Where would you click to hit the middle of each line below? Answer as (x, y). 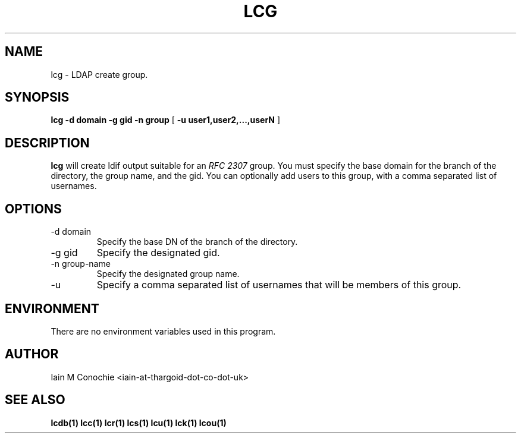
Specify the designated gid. (158, 253)
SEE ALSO (35, 400)
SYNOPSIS (37, 97)
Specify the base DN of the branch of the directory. (197, 242)
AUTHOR (32, 354)
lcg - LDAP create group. (99, 74)
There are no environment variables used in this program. (163, 331)
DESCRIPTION (47, 143)
